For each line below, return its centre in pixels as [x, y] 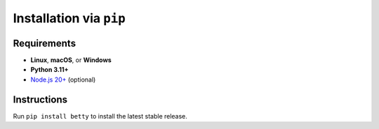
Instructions [40, 99]
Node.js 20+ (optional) [63, 79]
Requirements [45, 43]
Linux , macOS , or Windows [71, 60]
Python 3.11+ [49, 70]
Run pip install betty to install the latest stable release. [100, 116]
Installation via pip [69, 18]
